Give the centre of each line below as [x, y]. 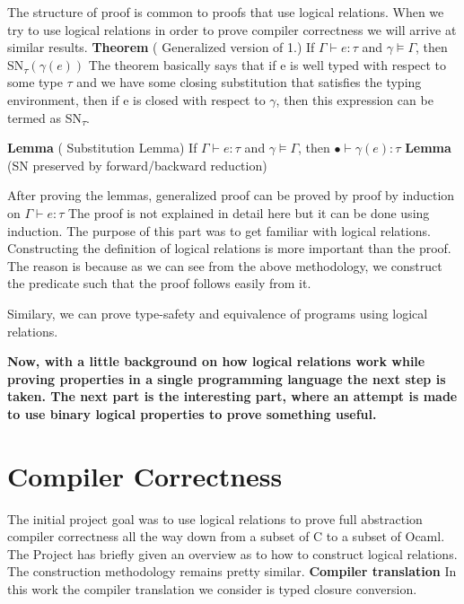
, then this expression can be [355, 99]
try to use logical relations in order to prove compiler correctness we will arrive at [232, 29]
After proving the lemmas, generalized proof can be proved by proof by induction [231, 195]
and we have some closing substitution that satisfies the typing [249, 82]
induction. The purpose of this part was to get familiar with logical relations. [219, 230]
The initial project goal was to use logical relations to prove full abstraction [215, 518]
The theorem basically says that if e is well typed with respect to [267, 64]
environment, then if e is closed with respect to [136, 99]
